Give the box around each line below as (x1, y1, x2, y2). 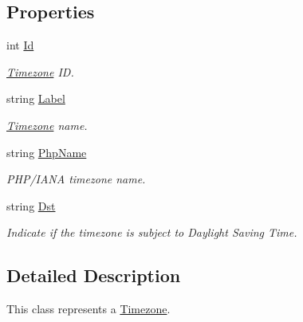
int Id (6, 37, 34, 53)
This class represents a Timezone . (6, 300, 171, 317)
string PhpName (6, 143, 87, 160)
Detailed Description (6, 263, 181, 288)
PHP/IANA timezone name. (6, 171, 146, 187)
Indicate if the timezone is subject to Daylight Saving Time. (6, 224, 297, 241)
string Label (6, 90, 65, 107)
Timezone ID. (6, 63, 74, 80)
